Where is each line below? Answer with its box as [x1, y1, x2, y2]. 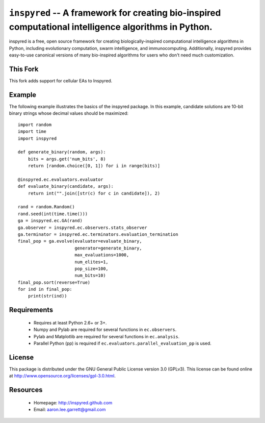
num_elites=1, [74, 259, 109, 265]
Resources [9, 386, 43, 394]
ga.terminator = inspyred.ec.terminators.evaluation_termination [18, 231, 179, 237]
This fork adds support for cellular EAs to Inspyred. [9, 78, 112, 84]
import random [18, 122, 52, 127]
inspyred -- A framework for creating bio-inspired [9, 7, 221, 18]
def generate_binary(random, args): [18, 149, 106, 155]
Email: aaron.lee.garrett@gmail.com [33, 407, 106, 413]
